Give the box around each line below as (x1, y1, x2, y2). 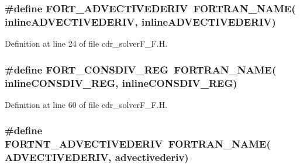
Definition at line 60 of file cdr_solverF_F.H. (5, 98, 168, 110)
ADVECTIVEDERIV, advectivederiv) (5, 150, 189, 164)
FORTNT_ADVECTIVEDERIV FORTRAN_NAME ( (5, 136, 271, 151)
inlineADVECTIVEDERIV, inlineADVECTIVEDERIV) (5, 14, 276, 29)
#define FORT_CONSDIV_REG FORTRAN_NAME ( (5, 62, 277, 76)
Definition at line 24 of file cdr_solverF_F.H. (5, 37, 168, 50)
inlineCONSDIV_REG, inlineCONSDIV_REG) (5, 75, 237, 90)
